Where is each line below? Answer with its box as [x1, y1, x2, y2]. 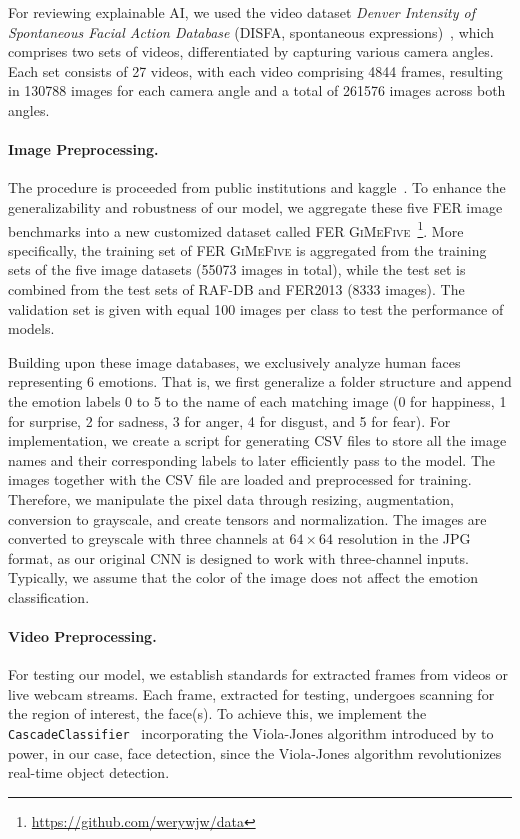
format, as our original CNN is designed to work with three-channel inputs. [8, 547, 469, 568]
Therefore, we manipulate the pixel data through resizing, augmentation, [8, 488, 454, 509]
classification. [8, 586, 90, 607]
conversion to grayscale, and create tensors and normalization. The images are [8, 508, 487, 529]
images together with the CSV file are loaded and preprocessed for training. [8, 469, 472, 490]
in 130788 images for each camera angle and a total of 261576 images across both [8, 80, 506, 101]
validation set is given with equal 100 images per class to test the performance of [8, 298, 504, 319]
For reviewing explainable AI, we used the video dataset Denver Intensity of [8, 2, 475, 22]
